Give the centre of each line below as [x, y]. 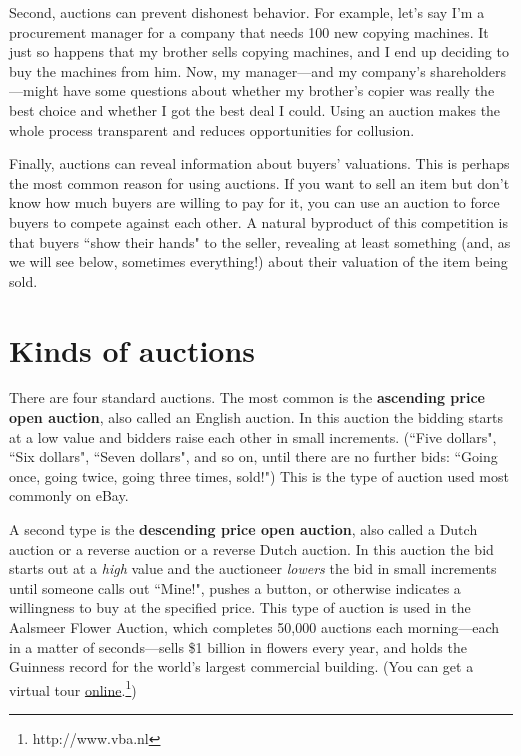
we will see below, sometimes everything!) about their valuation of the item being [258, 261]
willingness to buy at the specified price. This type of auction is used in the [240, 607]
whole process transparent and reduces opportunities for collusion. [212, 129]
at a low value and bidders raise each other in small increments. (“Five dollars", [253, 436]
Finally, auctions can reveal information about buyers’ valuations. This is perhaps [259, 163]
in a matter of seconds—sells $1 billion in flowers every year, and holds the [238, 646]
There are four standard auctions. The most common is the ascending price [247, 397]
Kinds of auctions [132, 349]
